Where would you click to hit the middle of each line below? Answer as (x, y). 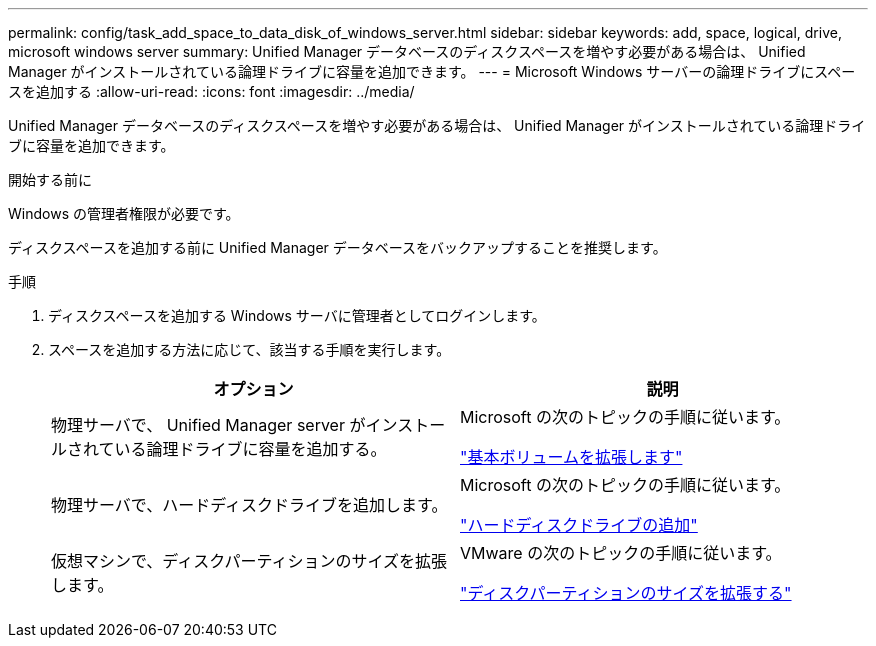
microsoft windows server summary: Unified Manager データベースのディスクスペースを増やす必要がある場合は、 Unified (407, 51)
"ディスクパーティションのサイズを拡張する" (626, 593)
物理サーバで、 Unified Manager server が (208, 425)
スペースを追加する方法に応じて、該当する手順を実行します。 (249, 349)
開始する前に (50, 179)
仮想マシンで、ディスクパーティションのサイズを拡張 (249, 561)
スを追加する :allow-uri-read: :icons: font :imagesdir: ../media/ (211, 91)
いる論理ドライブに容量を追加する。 (250, 449)
